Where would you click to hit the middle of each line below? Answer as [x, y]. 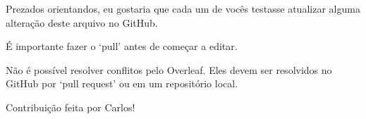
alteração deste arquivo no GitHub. [82, 22]
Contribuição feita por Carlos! [71, 107]
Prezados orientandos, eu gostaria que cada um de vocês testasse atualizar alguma [183, 8]
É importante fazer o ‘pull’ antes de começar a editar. [122, 46]
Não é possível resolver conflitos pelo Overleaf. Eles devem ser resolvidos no [169, 69]
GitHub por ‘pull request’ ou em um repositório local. [122, 83]
